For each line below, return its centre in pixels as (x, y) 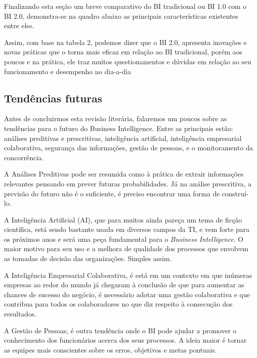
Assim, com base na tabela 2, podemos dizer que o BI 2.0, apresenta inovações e (126, 42)
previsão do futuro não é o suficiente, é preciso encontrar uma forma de (112, 193)
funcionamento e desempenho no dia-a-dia (68, 71)
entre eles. (19, 25)
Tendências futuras (53, 98)
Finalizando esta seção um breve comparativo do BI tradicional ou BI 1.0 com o (125, 6)
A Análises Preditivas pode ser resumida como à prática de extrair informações (124, 174)
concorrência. (24, 157)
